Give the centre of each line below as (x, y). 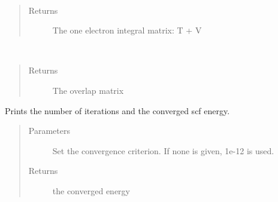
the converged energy (91, 190)
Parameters (49, 131)
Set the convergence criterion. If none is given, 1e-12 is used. (163, 150)
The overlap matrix (88, 90)
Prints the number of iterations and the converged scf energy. (117, 110)
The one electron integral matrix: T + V (127, 30)
